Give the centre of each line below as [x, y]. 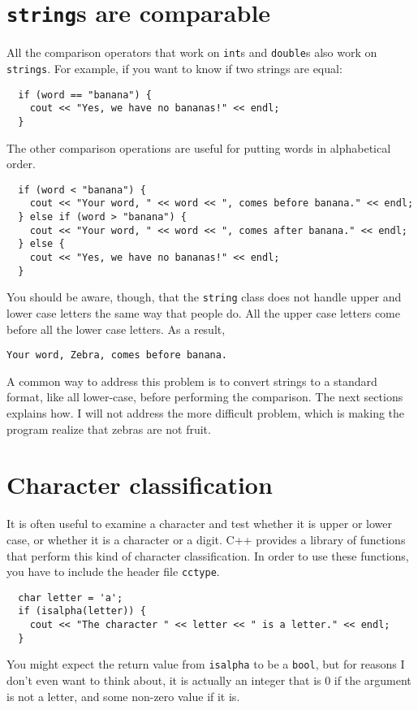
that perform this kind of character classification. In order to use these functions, [208, 555]
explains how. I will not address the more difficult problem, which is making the [206, 413]
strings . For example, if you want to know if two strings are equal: [175, 68]
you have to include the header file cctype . [113, 571]
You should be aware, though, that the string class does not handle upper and [204, 297]
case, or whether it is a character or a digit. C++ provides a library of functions [206, 539]
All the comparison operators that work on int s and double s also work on [192, 52]
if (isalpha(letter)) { [82, 611]
